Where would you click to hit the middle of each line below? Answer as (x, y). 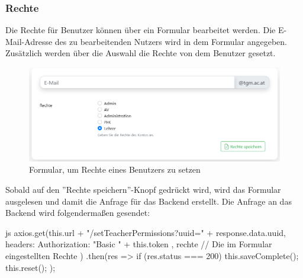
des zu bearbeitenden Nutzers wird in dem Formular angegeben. (171, 41)
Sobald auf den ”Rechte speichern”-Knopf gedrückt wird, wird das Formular (143, 189)
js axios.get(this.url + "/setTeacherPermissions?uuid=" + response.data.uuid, (146, 232)
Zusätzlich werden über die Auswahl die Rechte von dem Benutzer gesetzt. (141, 53)
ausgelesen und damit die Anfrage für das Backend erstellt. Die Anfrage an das (149, 201)
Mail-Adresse (29, 41)
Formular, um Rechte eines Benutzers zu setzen (115, 169)
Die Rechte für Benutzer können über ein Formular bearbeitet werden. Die (141, 30)
